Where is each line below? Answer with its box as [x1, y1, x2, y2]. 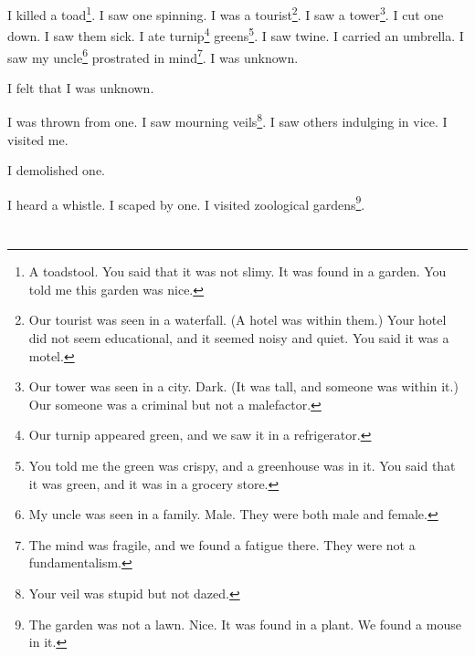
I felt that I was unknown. [7, 78, 154, 97]
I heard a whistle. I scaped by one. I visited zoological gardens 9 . [7, 192, 365, 213]
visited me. [7, 130, 69, 149]
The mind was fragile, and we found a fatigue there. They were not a [28, 535, 416, 554]
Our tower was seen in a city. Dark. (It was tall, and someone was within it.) [28, 377, 459, 396]
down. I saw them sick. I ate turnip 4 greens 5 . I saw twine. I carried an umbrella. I [7, 24, 464, 45]
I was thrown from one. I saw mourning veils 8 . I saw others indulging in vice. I [7, 109, 448, 130]
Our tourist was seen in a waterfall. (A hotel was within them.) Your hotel [28, 310, 447, 329]
